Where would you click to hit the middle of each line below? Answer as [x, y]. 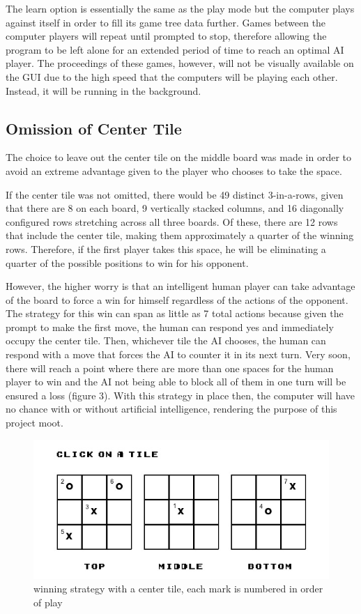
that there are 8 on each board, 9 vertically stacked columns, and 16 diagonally [175, 208]
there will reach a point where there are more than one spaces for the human [170, 368]
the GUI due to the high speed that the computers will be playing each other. [172, 76]
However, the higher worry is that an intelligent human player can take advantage [180, 286]
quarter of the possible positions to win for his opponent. [127, 262]
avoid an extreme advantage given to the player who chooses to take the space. [174, 170]
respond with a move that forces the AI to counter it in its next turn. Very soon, [178, 354]
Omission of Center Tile [94, 128]
